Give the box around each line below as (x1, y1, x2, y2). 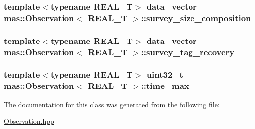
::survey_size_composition (141, 11, 251, 24)
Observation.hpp (4, 116, 54, 126)
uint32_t (146, 68, 183, 81)
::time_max (141, 80, 189, 92)
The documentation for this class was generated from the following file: (4, 99, 220, 109)
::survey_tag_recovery (141, 45, 235, 58)
